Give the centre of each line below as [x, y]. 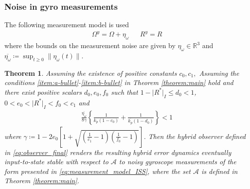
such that [125, 92]
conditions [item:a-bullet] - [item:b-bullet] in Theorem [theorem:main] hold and [119, 82]
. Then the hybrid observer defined [195, 136]
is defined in [220, 171]
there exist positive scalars [43, 92]
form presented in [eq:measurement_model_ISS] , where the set [98, 171]
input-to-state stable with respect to [56, 162]
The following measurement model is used [67, 25]
